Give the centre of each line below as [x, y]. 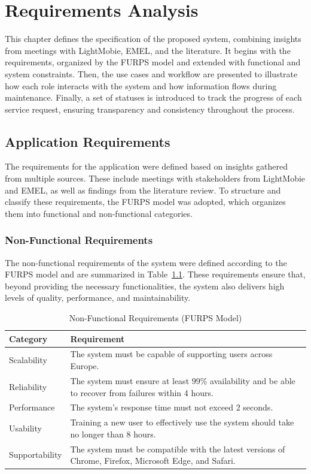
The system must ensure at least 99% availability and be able [183, 380]
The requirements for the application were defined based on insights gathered [147, 166]
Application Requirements [88, 141]
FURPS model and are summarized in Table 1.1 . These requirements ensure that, [155, 274]
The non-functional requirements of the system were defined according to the [146, 262]
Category [28, 338]
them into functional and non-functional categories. [99, 213]
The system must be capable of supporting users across [171, 354]
